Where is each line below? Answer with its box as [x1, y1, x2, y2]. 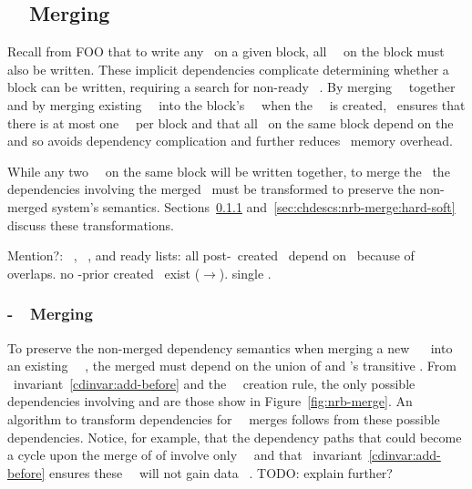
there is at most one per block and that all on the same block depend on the [7, 113, 454, 132]
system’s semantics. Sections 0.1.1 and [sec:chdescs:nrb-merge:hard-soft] [52, 197, 456, 216]
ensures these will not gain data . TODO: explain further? [48, 463, 393, 482]
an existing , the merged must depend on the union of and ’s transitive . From [7, 356, 457, 375]
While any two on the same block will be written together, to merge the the [7, 161, 450, 180]
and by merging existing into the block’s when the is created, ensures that [7, 95, 466, 114]
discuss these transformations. [7, 215, 174, 234]
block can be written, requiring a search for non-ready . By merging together [7, 77, 456, 97]
